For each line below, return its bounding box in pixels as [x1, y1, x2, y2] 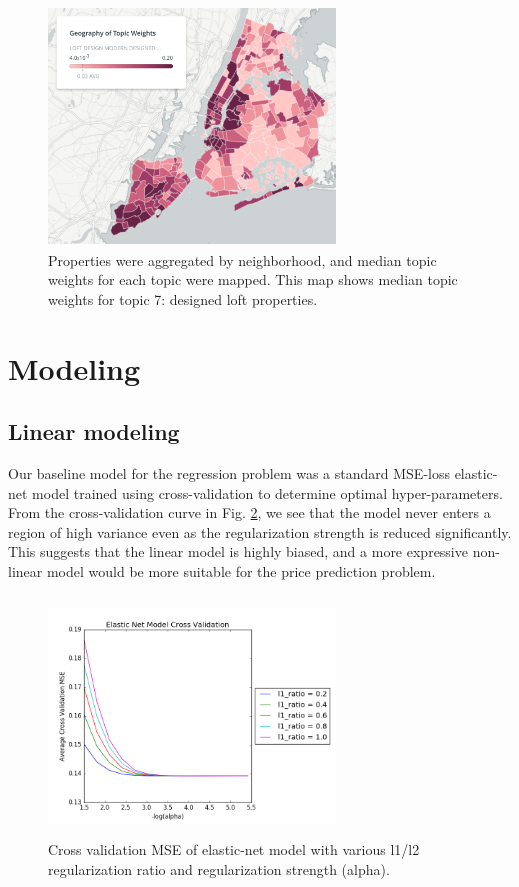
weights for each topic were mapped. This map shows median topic [48, 269, 458, 290]
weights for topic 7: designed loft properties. [48, 288, 318, 309]
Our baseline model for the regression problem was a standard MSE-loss [8, 462, 450, 483]
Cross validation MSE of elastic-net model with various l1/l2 [48, 839, 420, 860]
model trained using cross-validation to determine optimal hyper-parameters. [32, 482, 503, 503]
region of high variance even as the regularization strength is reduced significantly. [8, 521, 512, 542]
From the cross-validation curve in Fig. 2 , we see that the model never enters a [8, 502, 491, 523]
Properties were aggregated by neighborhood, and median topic [48, 249, 437, 270]
